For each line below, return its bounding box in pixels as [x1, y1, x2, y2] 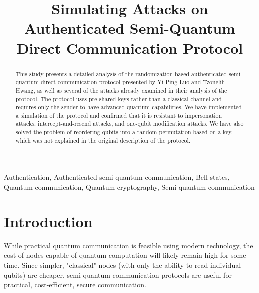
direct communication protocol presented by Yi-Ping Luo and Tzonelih [41, 78, 225, 86]
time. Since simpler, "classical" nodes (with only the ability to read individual [4, 259, 241, 270]
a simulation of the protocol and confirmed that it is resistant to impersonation [15, 111, 222, 119]
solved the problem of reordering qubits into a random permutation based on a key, [15, 128, 233, 136]
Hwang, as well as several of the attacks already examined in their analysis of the [15, 86, 227, 94]
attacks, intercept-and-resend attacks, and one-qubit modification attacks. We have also [15, 119, 244, 128]
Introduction [4, 211, 93, 231]
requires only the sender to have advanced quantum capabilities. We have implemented [15, 103, 242, 111]
